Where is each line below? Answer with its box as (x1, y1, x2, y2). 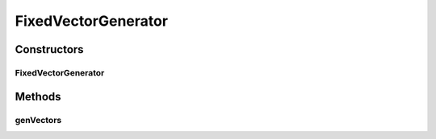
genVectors (15, 114, 62, 125)
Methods (15, 89, 61, 104)
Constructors (15, 43, 84, 56)
